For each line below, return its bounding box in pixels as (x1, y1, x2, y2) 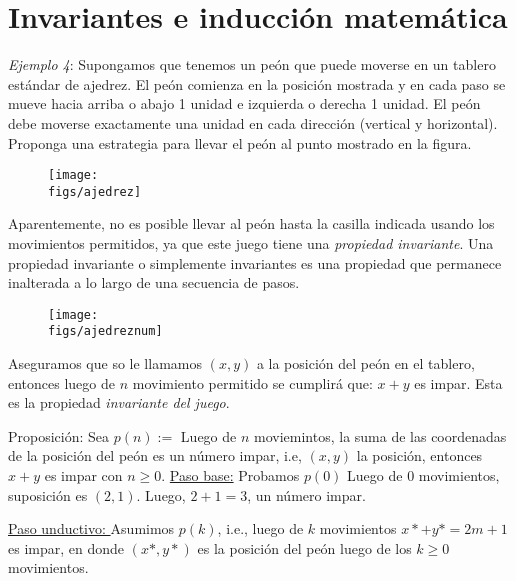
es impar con (44, 465, 123, 486)
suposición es (8, 484, 88, 505)
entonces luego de (8, 372, 116, 393)
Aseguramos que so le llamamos (8, 353, 202, 374)
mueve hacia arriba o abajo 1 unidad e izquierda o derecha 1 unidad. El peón (8, 93, 481, 114)
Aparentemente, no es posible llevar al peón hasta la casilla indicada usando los (8, 213, 495, 234)
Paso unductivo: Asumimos (8, 518, 175, 539)
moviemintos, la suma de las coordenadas (254, 425, 507, 446)
